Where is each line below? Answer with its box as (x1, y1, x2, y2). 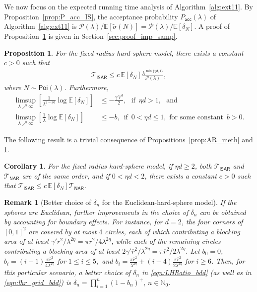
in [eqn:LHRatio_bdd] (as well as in (142, 267, 252, 278)
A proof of (198, 21, 230, 31)
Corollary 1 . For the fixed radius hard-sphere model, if (4, 161, 173, 171)
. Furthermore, (64, 82, 109, 93)
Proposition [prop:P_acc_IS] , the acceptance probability (4, 11, 178, 21)
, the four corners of (181, 216, 243, 227)
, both (194, 161, 212, 171)
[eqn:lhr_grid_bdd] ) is (4, 277, 71, 287)
